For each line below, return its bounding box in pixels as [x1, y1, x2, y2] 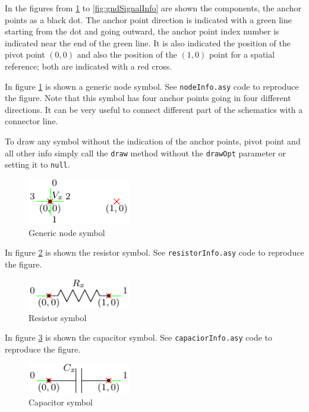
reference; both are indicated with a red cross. [5, 59, 172, 72]
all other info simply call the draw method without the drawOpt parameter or [5, 146, 286, 159]
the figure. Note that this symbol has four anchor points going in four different [5, 92, 291, 104]
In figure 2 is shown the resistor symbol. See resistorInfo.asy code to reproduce [5, 246, 304, 259]
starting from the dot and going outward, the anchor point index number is [5, 25, 279, 37]
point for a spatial [209, 48, 275, 61]
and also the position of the [77, 48, 177, 61]
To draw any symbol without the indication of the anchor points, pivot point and [5, 135, 301, 147]
